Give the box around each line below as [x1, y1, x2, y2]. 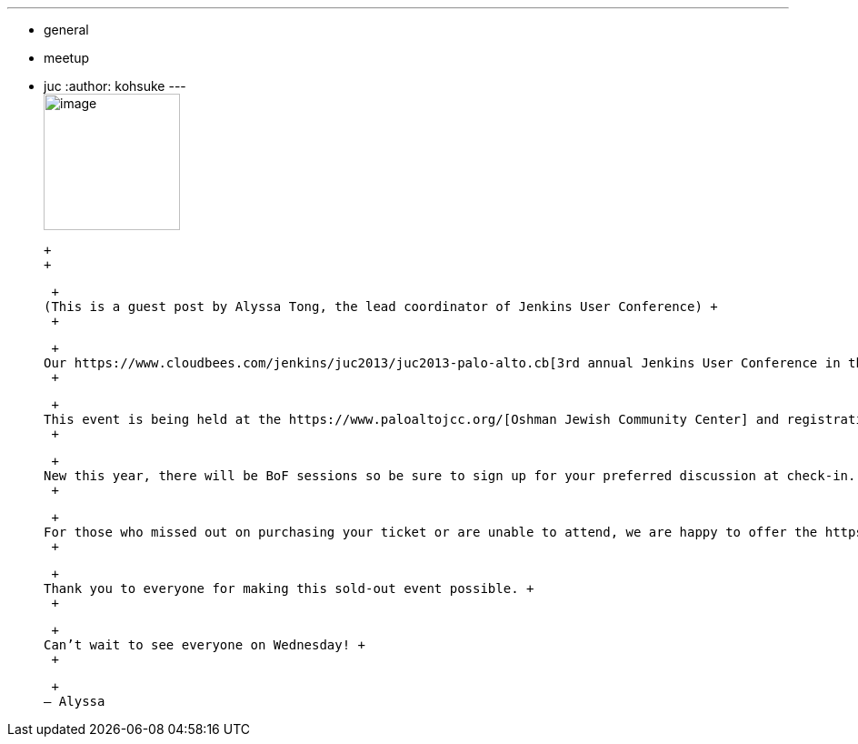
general [44, 22, 89, 37]
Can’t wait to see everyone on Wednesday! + [44, 638, 366, 652]
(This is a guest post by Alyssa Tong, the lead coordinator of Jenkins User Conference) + [44, 299, 718, 314]
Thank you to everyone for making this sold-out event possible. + [44, 581, 534, 596]
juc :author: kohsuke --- [44, 78, 186, 94]
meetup [44, 50, 90, 65]
